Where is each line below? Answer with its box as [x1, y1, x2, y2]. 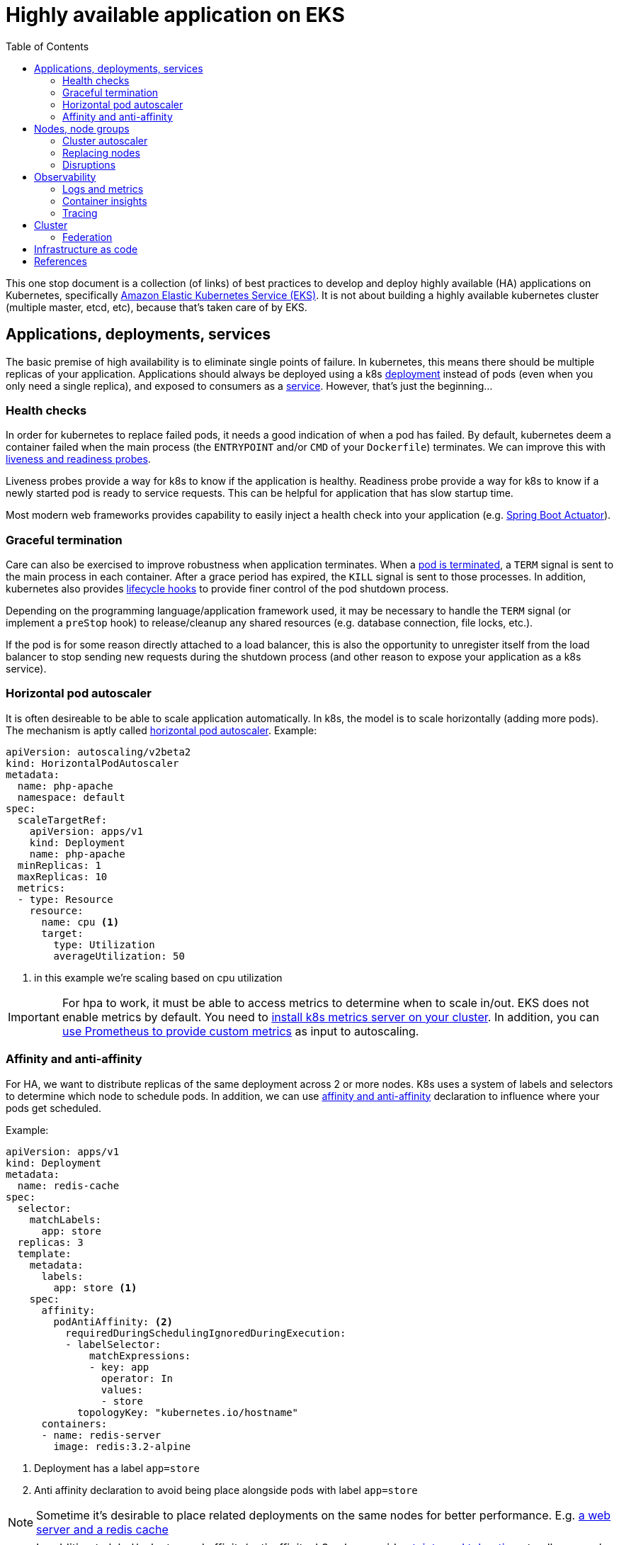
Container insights [62, 194, 147, 207]
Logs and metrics [62, 182, 144, 195]
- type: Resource [17, 893, 113, 905]
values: [101, 1383, 143, 1395]
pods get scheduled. [6, 1101, 101, 1114]
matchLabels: [29, 1213, 101, 1225]
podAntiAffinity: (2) [53, 1315, 174, 1327]
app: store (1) [53, 1281, 137, 1293]
